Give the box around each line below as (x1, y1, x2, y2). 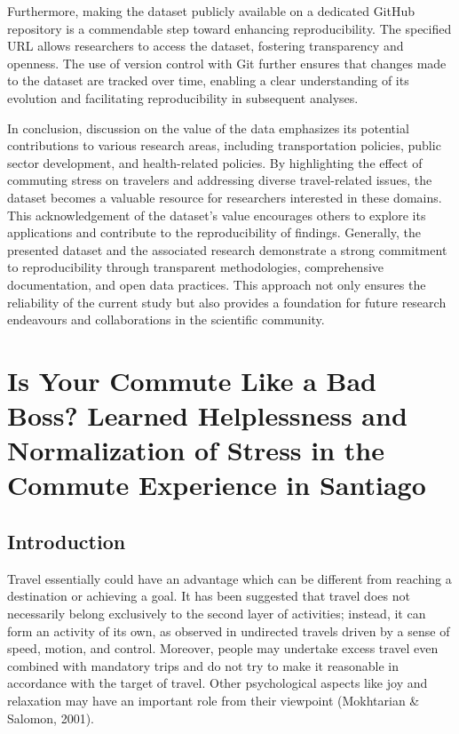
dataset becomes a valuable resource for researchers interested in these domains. (7, 187, 442, 206)
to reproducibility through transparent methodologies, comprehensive (7, 258, 384, 276)
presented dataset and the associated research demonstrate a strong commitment (7, 240, 447, 259)
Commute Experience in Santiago (7, 467, 426, 503)
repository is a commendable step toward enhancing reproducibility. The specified (7, 19, 452, 37)
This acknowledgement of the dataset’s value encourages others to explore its (7, 205, 426, 224)
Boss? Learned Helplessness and (7, 397, 408, 434)
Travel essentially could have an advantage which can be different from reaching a (7, 569, 452, 587)
